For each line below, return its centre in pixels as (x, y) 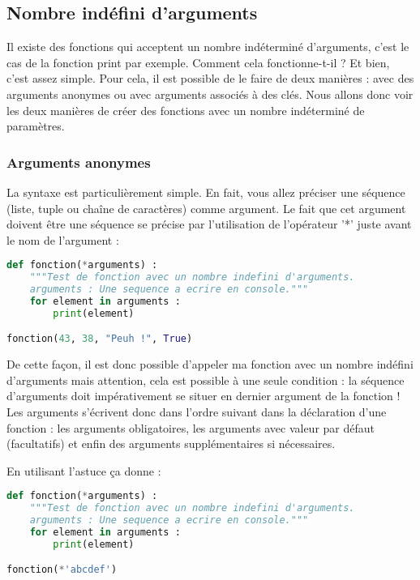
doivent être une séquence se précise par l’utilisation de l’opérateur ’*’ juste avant (209, 224)
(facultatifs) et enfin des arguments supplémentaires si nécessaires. (171, 444)
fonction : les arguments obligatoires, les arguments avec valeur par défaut (191, 427)
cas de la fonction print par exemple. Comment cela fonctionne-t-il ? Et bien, (198, 62)
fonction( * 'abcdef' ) (62, 570)
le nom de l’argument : (63, 239)
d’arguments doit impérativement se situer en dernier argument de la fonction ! (204, 396)
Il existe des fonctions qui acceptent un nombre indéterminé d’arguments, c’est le (208, 47)
